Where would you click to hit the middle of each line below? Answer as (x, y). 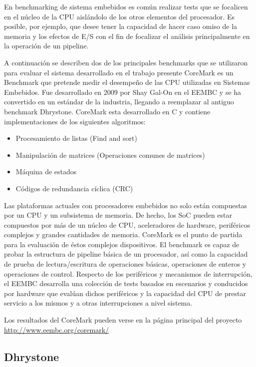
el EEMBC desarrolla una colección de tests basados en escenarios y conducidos (126, 283)
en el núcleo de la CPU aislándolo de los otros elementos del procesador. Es (120, 16)
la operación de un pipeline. (46, 46)
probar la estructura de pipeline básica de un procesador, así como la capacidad (126, 254)
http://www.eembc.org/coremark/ (57, 329)
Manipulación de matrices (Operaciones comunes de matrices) (110, 155)
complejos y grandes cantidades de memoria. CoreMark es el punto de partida (123, 234)
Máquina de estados (46, 172)
